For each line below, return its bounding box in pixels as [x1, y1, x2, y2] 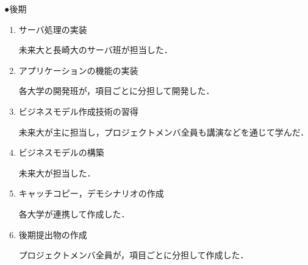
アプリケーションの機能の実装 [18, 64, 138, 76]
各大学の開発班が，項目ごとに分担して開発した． [18, 84, 215, 97]
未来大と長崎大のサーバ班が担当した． [18, 43, 173, 56]
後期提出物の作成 [18, 228, 87, 241]
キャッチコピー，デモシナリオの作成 [18, 187, 164, 200]
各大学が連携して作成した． [18, 207, 130, 220]
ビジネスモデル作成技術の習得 [18, 104, 138, 117]
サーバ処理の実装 [18, 23, 87, 35]
